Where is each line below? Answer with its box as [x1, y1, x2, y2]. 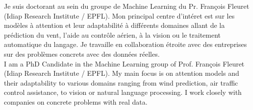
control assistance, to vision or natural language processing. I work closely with [4, 87, 242, 97]
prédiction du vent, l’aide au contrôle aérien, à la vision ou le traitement [4, 29, 221, 40]
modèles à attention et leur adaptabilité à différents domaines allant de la [4, 20, 225, 30]
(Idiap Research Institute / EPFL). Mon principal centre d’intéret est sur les [4, 10, 235, 21]
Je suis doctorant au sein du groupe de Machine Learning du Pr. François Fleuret [4, 1, 250, 11]
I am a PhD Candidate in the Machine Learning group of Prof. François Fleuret [4, 58, 245, 68]
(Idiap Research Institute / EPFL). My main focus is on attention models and [4, 68, 239, 78]
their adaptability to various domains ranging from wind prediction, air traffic [4, 77, 238, 88]
